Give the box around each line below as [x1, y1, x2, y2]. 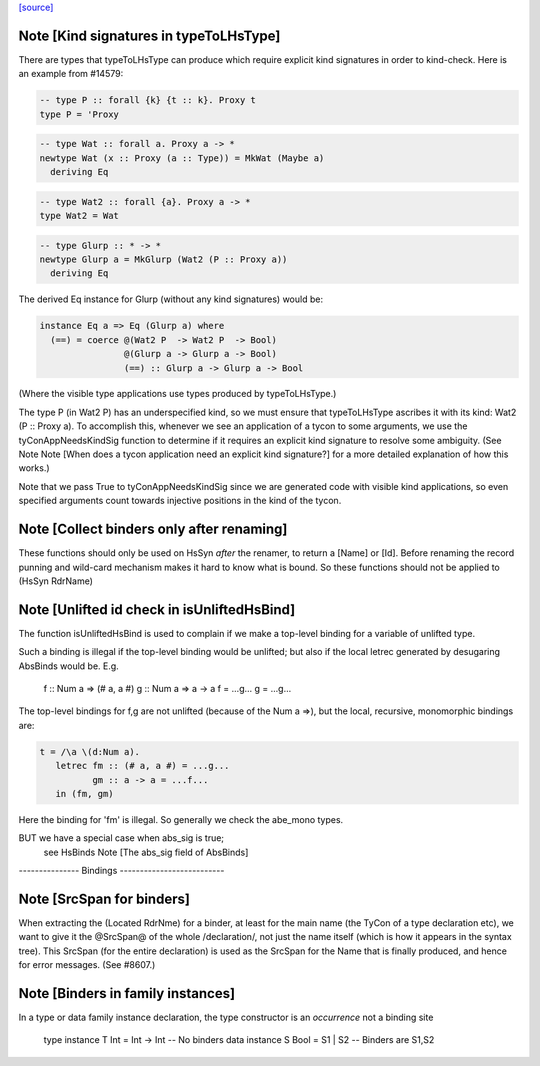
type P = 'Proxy [39, 108, 120, 120]
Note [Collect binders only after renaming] [18, 521, 288, 538]
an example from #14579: [18, 68, 124, 80]
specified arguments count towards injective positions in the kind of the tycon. [18, 495, 342, 507]
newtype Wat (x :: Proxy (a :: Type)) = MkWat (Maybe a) [39, 152, 325, 164]
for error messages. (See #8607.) [18, 959, 156, 971]
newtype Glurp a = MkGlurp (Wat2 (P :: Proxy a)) [39, 253, 288, 265]
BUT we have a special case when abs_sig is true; [18, 832, 225, 844]
